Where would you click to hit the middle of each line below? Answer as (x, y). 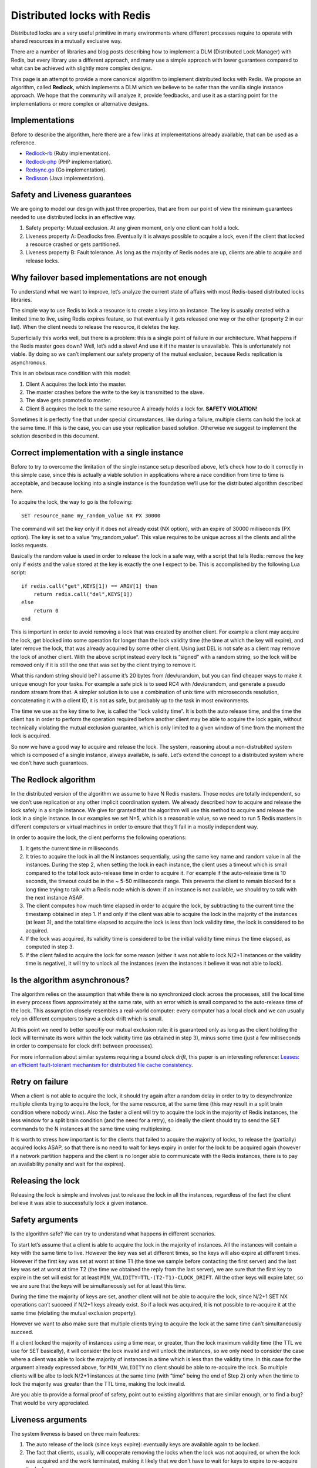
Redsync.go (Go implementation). (66, 170)
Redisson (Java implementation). (65, 178)
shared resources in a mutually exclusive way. (67, 41)
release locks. (43, 261)
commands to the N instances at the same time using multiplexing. (91, 1129)
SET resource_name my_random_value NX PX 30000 (91, 516)
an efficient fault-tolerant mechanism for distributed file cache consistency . (102, 1065)
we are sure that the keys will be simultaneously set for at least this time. (99, 1285)
